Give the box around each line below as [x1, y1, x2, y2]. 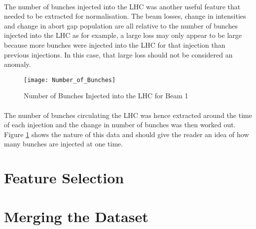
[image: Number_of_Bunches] [24, 76, 116, 84]
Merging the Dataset [4, 206, 148, 226]
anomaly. [4, 59, 31, 69]
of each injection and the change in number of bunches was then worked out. [4, 119, 236, 130]
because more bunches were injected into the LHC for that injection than [4, 39, 225, 50]
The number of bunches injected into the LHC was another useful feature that [4, 1, 241, 11]
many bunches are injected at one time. [4, 139, 123, 149]
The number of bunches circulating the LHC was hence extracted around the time [4, 110, 252, 120]
